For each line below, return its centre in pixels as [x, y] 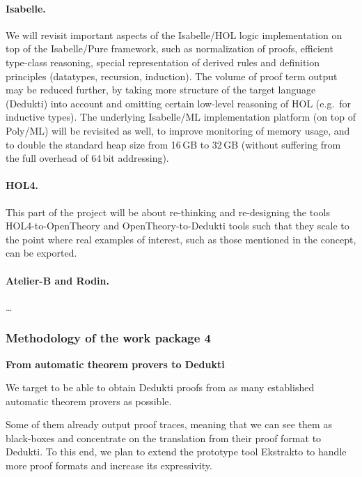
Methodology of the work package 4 [108, 338]
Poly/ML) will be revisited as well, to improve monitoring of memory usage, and [178, 130]
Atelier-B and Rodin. [57, 280]
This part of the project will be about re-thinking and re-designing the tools [168, 212]
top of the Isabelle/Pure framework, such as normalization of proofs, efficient [170, 48]
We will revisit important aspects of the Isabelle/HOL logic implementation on [174, 35]
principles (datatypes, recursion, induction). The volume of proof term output [172, 76]
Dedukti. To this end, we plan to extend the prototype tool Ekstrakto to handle [176, 452]
